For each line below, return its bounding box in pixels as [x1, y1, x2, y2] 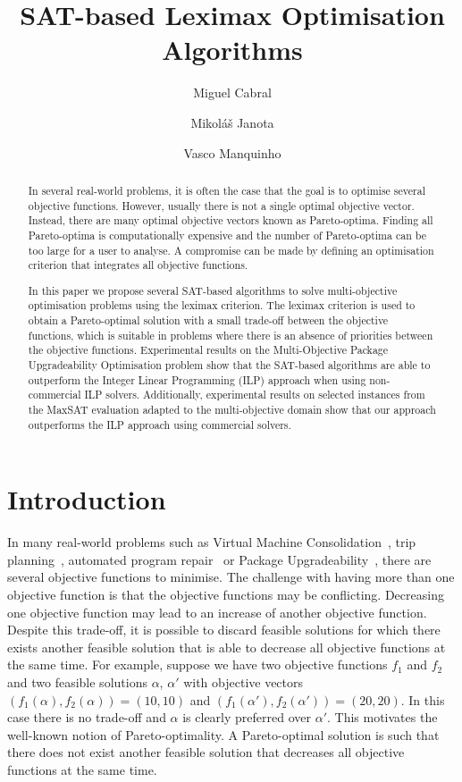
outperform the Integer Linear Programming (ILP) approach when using [28, 372, 366, 387]
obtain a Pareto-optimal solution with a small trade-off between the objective [28, 313, 389, 328]
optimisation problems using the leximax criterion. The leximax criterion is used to [28, 298, 416, 313]
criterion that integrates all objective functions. [28, 257, 248, 273]
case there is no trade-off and [7, 708, 166, 727]
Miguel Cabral [193, 83, 272, 102]
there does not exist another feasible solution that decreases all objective [7, 743, 405, 761]
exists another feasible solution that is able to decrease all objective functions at [7, 637, 446, 656]
